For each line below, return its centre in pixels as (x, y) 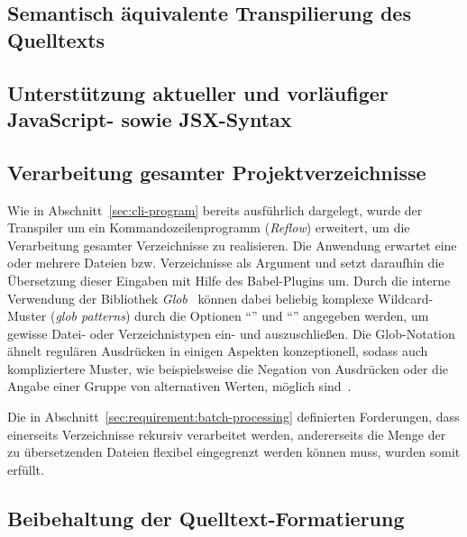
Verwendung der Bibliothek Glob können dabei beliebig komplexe (191, 298)
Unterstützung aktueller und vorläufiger (198, 92)
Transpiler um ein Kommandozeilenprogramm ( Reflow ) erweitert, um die (209, 228)
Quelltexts (56, 39)
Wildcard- (405, 298)
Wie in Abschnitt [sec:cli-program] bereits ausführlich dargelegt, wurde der (215, 209)
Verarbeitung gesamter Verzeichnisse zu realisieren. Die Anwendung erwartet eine (232, 245)
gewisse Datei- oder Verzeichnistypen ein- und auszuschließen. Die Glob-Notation (231, 333)
